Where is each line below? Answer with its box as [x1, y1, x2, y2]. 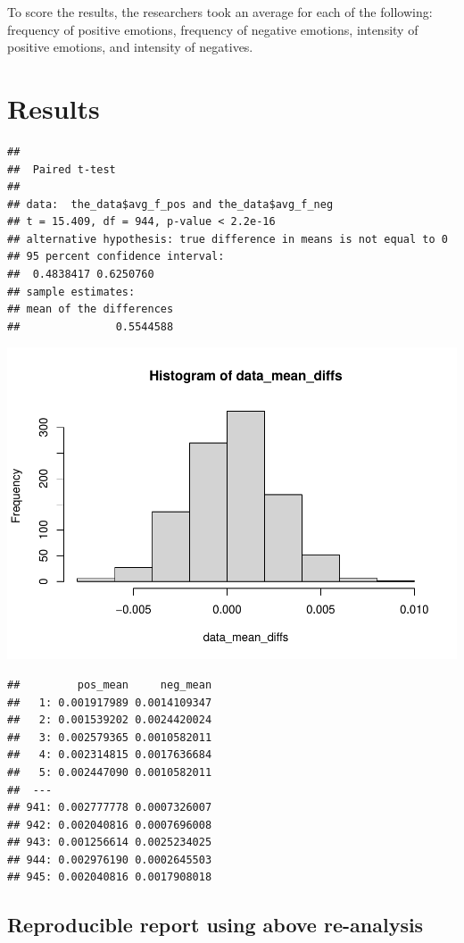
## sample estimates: [7, 285, 136, 298]
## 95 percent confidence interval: [7, 250, 225, 263]
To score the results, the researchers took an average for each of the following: [7, 3, 433, 21]
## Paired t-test [7, 163, 116, 176]
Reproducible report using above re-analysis [7, 911, 424, 939]
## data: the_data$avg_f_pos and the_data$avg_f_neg [7, 197, 334, 211]
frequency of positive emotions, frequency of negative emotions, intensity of [7, 20, 418, 38]
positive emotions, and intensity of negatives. [7, 38, 253, 56]
